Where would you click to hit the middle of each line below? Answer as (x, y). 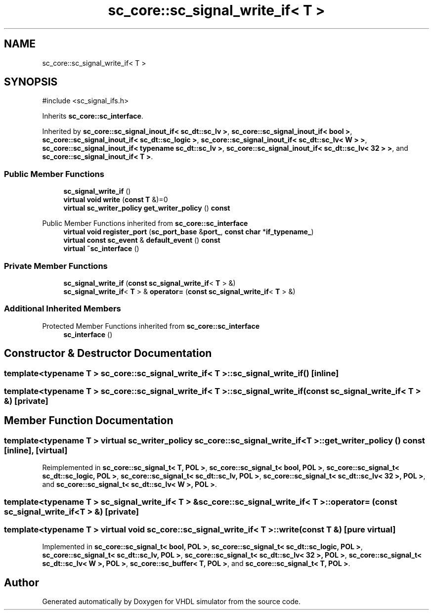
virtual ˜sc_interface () (101, 249)
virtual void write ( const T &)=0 (116, 200)
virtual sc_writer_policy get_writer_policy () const (147, 208)
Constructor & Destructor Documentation (108, 353)
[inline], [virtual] (36, 450)
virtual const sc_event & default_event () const (142, 240)
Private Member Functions (56, 266)
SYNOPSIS (31, 82)
